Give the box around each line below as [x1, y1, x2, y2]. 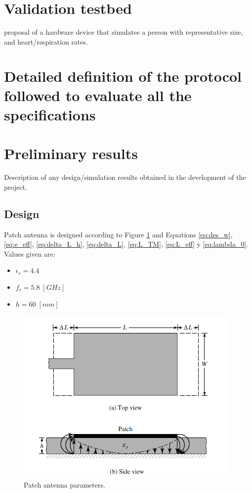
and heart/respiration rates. [4, 36, 88, 47]
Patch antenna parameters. [24, 479, 105, 490]
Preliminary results [4, 143, 138, 164]
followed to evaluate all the [4, 85, 192, 105]
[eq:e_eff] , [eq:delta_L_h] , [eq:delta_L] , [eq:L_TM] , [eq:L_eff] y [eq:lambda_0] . [4, 239, 249, 249]
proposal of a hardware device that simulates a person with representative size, [4, 27, 243, 37]
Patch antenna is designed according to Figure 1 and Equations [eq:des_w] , [4, 229, 233, 239]
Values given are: [4, 248, 55, 259]
